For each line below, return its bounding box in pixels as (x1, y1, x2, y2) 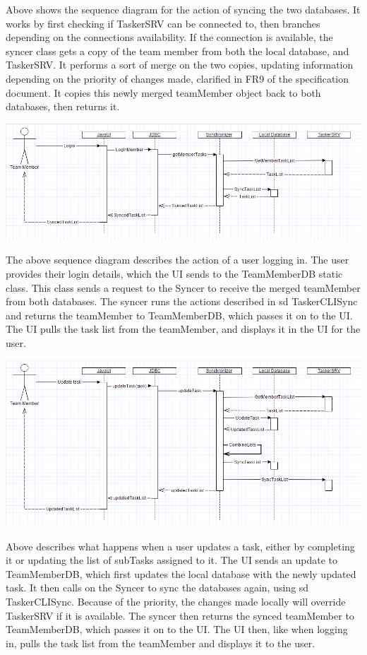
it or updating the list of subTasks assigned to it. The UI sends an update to (6, 553, 338, 567)
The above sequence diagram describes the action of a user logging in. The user (6, 252, 349, 267)
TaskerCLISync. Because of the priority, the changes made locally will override (6, 594, 346, 609)
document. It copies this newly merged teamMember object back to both (6, 85, 321, 100)
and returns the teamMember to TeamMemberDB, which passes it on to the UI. (6, 307, 353, 322)
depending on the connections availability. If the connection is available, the (6, 30, 333, 45)
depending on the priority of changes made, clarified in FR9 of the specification (6, 71, 349, 85)
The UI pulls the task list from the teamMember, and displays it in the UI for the (6, 321, 361, 336)
